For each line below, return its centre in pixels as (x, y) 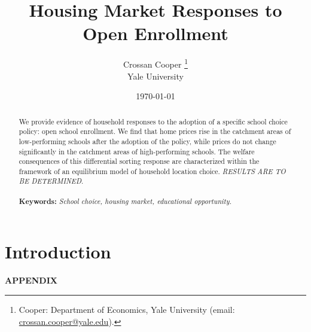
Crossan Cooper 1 (155, 63)
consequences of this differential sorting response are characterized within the (139, 161)
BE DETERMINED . (51, 181)
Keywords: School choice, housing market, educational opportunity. (125, 201)
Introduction (58, 252)
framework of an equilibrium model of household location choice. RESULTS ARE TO (152, 171)
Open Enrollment (155, 33)
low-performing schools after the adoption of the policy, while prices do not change (147, 141)
